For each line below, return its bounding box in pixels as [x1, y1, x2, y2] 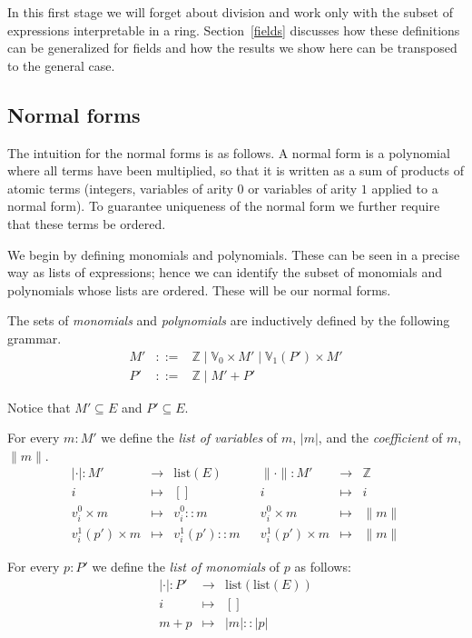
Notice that [7, 397, 71, 416]
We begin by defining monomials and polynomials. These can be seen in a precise [7, 244, 460, 264]
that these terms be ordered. [7, 214, 166, 233]
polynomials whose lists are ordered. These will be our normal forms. [7, 280, 391, 299]
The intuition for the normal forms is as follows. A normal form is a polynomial [7, 143, 450, 162]
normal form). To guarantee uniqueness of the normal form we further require [7, 196, 440, 215]
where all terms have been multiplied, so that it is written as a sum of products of [7, 161, 465, 180]
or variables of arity [248, 178, 358, 197]
